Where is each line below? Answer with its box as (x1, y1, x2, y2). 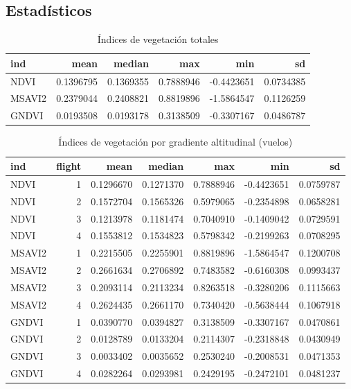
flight (56, 159, 82, 173)
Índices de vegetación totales (97, 32, 219, 46)
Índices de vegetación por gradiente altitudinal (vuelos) (58, 135, 293, 149)
